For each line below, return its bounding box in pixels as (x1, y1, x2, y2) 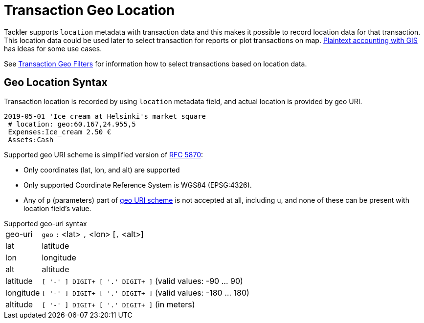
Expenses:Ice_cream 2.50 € (8, 128, 112, 136)
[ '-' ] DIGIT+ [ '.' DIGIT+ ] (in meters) (42, 299, 195, 309)
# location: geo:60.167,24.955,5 (8, 120, 136, 128)
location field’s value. (23, 204, 91, 213)
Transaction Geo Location (4, 2, 175, 19)
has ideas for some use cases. (4, 44, 102, 53)
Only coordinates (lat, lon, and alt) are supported (23, 165, 180, 174)
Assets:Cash (8, 135, 54, 144)
